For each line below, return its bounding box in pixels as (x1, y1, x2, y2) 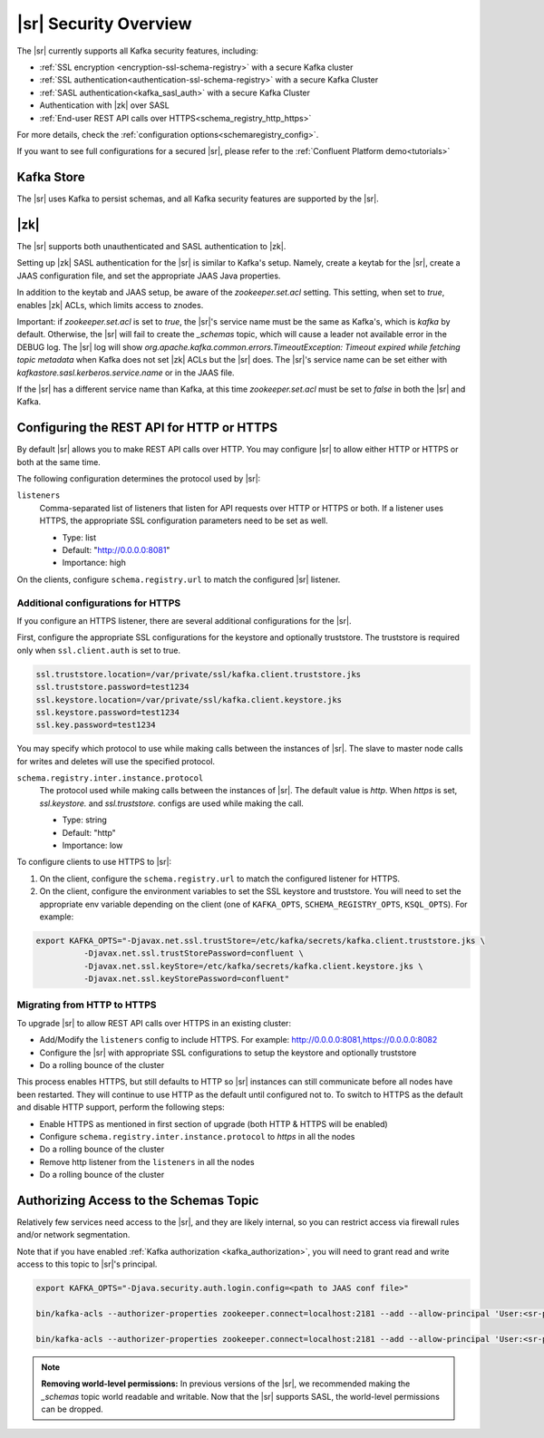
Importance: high (62, 558, 126, 568)
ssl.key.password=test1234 (35, 720, 156, 730)
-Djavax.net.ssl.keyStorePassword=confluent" (83, 974, 290, 984)
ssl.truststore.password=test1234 (35, 682, 189, 693)
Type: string (62, 814, 108, 825)
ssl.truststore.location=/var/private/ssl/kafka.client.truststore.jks (35, 669, 362, 679)
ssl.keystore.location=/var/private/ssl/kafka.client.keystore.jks (35, 695, 343, 704)
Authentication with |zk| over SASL (39, 100, 170, 111)
